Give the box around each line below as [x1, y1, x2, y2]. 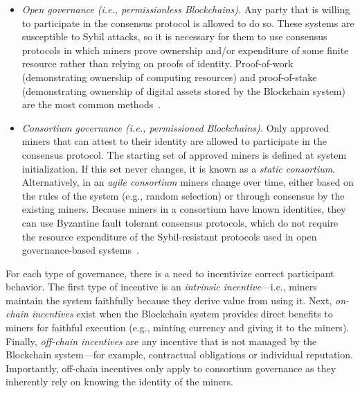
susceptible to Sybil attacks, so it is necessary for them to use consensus [21, 29, 327, 44]
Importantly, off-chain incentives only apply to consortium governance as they [6, 360, 336, 375]
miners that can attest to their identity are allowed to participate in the [21, 134, 327, 148]
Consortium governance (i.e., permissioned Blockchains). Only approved [21, 120, 329, 134]
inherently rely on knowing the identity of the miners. [6, 374, 233, 389]
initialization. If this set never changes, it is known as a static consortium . [21, 161, 336, 175]
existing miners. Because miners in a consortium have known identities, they [21, 202, 346, 216]
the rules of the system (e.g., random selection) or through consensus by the [21, 188, 345, 202]
